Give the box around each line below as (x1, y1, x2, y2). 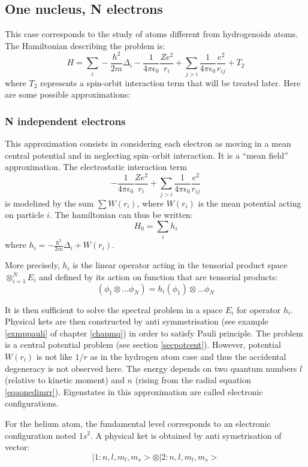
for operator (237, 303, 281, 316)
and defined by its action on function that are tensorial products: (38, 270, 278, 283)
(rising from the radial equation (135, 374, 251, 386)
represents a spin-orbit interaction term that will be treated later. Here (40, 76, 301, 89)
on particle (5, 208, 44, 221)
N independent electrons (5, 113, 126, 128)
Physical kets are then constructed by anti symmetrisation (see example (5, 315, 268, 327)
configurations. (5, 397, 59, 410)
